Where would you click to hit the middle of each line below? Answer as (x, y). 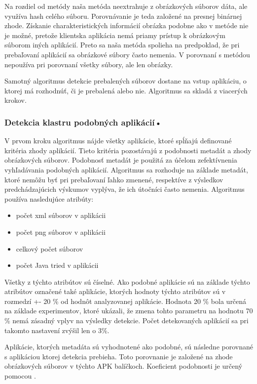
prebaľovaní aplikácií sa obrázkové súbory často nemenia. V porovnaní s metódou (127, 54)
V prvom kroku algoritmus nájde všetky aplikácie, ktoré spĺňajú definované (118, 141)
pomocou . (20, 376)
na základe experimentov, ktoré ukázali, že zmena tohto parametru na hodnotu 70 (129, 311)
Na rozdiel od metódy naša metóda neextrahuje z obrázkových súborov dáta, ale (126, 6)
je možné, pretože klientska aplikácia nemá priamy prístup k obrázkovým (115, 35)
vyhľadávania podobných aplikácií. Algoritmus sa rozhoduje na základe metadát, (126, 169)
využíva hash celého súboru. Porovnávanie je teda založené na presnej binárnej (123, 16)
